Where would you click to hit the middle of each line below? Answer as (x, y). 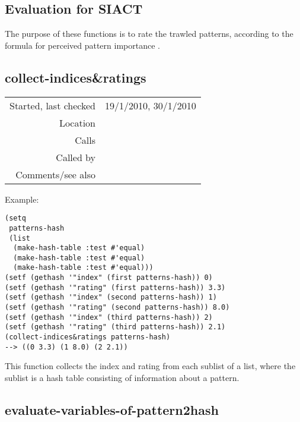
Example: (22, 199)
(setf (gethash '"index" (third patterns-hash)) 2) (109, 317)
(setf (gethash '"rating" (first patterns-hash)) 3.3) (115, 287)
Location (77, 122)
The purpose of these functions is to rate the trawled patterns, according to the (149, 34)
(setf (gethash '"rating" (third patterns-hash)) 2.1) (115, 327)
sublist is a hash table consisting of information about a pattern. (122, 377)
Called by (76, 157)
